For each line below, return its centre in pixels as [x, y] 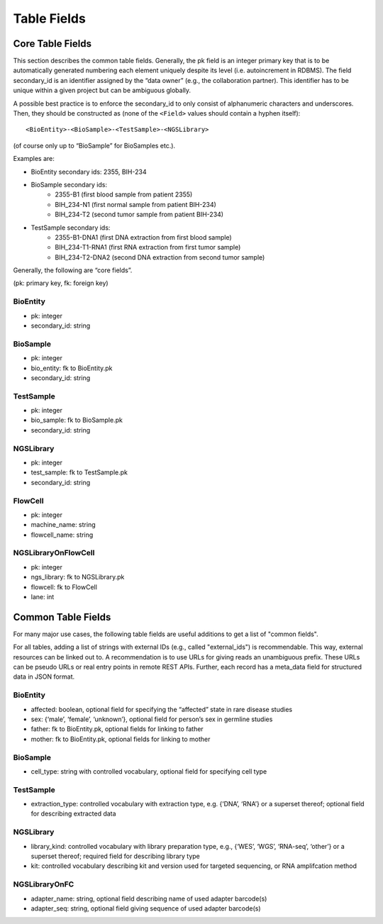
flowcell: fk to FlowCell [64, 587]
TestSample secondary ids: [71, 228]
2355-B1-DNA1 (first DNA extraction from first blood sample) [143, 237]
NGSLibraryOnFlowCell [54, 553]
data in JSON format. [44, 677]
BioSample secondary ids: [69, 184]
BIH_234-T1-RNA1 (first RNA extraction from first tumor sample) [148, 247]
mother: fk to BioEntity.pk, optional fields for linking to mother [121, 739]
